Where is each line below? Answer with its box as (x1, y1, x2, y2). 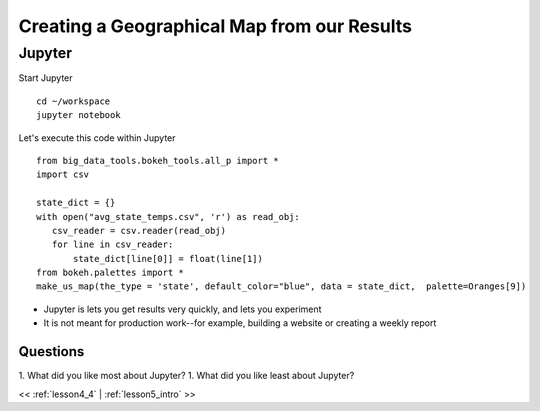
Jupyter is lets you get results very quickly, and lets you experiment (43, 303, 322, 315)
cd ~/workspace (36, 95, 111, 107)
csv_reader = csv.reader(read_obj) (51, 225, 227, 236)
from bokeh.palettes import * (36, 267, 185, 279)
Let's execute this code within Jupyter (18, 131, 176, 144)
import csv (36, 169, 90, 180)
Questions (18, 343, 85, 360)
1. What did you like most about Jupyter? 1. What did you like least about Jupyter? (18, 370, 355, 382)
